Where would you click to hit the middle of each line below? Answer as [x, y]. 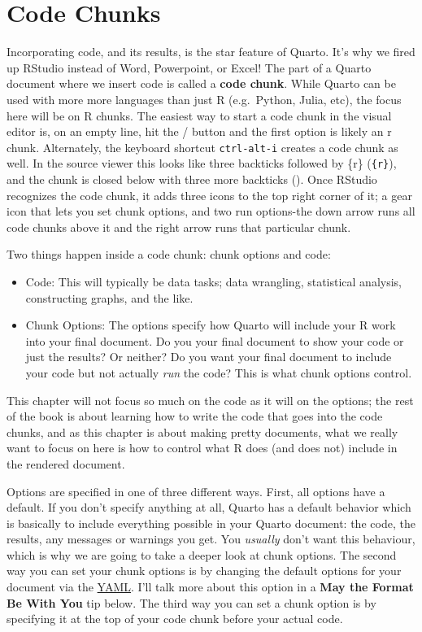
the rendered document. [66, 463]
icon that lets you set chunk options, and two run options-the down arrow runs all [211, 211]
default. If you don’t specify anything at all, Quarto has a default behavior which [209, 507]
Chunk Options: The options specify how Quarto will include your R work [211, 325]
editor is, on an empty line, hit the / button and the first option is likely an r [199, 131]
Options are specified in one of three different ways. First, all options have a [196, 491]
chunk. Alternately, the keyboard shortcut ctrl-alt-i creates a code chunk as [202, 147]
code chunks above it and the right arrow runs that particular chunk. [179, 227]
